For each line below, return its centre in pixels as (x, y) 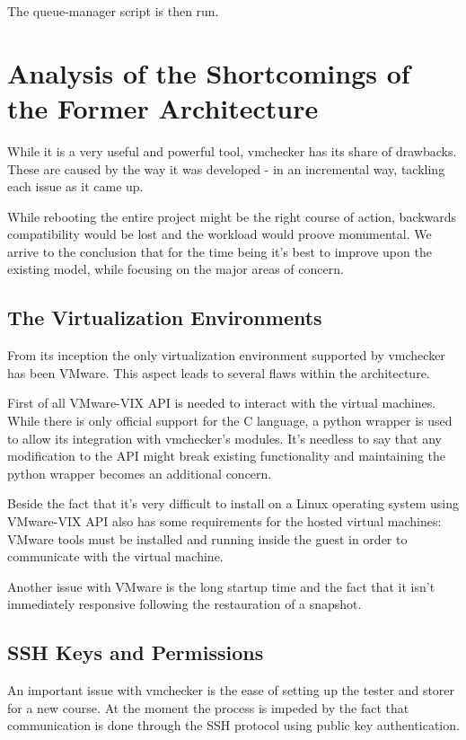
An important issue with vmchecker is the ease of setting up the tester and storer (231, 690)
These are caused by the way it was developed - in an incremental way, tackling (226, 168)
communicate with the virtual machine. (115, 556)
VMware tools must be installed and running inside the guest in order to (207, 538)
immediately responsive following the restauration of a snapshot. (185, 604)
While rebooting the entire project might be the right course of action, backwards (232, 216)
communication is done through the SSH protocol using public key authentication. (233, 725)
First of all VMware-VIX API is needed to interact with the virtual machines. (222, 403)
